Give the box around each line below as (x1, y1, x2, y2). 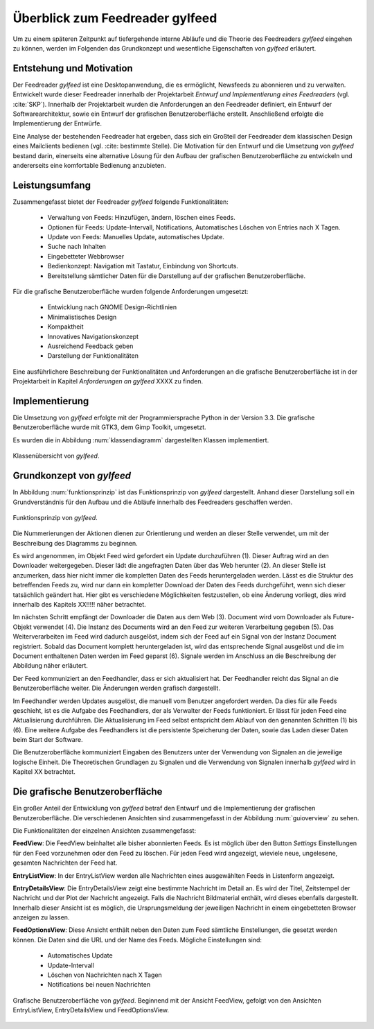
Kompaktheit (47, 322, 84, 331)
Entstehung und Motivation (12, 62, 133, 74)
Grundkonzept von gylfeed (12, 470, 132, 482)
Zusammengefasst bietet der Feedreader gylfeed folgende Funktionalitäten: (12, 198, 229, 206)
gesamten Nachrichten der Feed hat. (12, 858, 118, 867)
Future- (332, 613, 355, 621)
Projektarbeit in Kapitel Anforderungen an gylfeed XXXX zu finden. (12, 377, 204, 386)
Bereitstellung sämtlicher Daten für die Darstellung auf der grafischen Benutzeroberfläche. (47, 271, 306, 280)
